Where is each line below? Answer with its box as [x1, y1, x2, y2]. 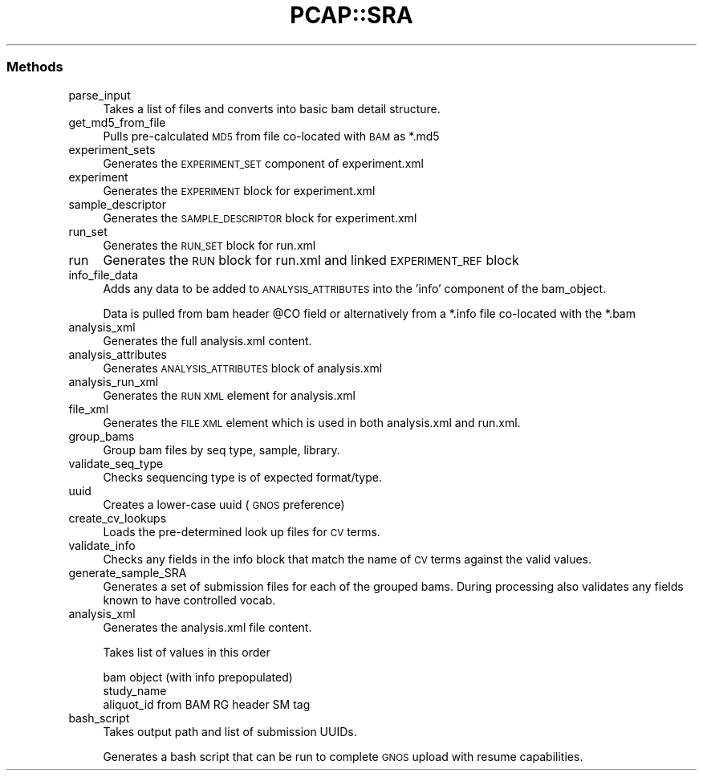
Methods [6, 59, 63, 75]
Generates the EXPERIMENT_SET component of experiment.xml [103, 156, 424, 170]
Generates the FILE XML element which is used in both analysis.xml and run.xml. [103, 415, 521, 429]
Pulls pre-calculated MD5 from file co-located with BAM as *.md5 [103, 128, 440, 143]
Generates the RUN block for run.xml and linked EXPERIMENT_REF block [103, 251, 519, 268]
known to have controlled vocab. [103, 592, 276, 607]
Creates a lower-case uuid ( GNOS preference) [103, 497, 345, 511]
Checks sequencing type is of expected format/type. [103, 470, 382, 484]
